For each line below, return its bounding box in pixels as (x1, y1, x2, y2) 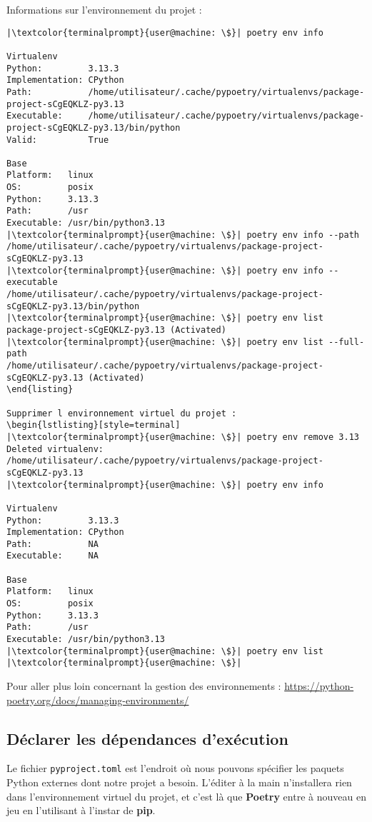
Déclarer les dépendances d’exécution (6, 727, 288, 749)
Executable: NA (6, 551, 99, 561)
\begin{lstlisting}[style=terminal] (6, 420, 181, 431)
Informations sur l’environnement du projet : (6, 2, 202, 16)
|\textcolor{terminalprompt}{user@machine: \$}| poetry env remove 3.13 (6, 431, 359, 442)
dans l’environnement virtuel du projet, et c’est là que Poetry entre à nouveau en (6, 788, 366, 803)
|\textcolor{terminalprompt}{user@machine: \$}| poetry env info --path (6, 229, 359, 240)
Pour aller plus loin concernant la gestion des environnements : (6, 678, 281, 693)
